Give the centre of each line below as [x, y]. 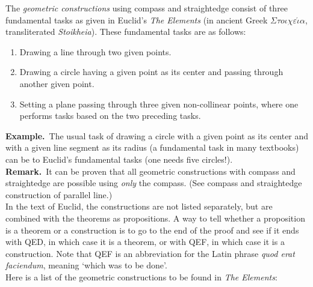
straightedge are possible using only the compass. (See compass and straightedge [154, 183]
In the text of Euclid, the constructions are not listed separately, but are [139, 206]
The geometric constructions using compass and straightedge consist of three [147, 8]
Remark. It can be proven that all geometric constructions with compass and [150, 171]
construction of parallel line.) [59, 194]
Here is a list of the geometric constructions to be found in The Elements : [141, 276]
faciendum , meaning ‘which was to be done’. [86, 265]
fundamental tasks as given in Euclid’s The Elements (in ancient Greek [137, 20]
